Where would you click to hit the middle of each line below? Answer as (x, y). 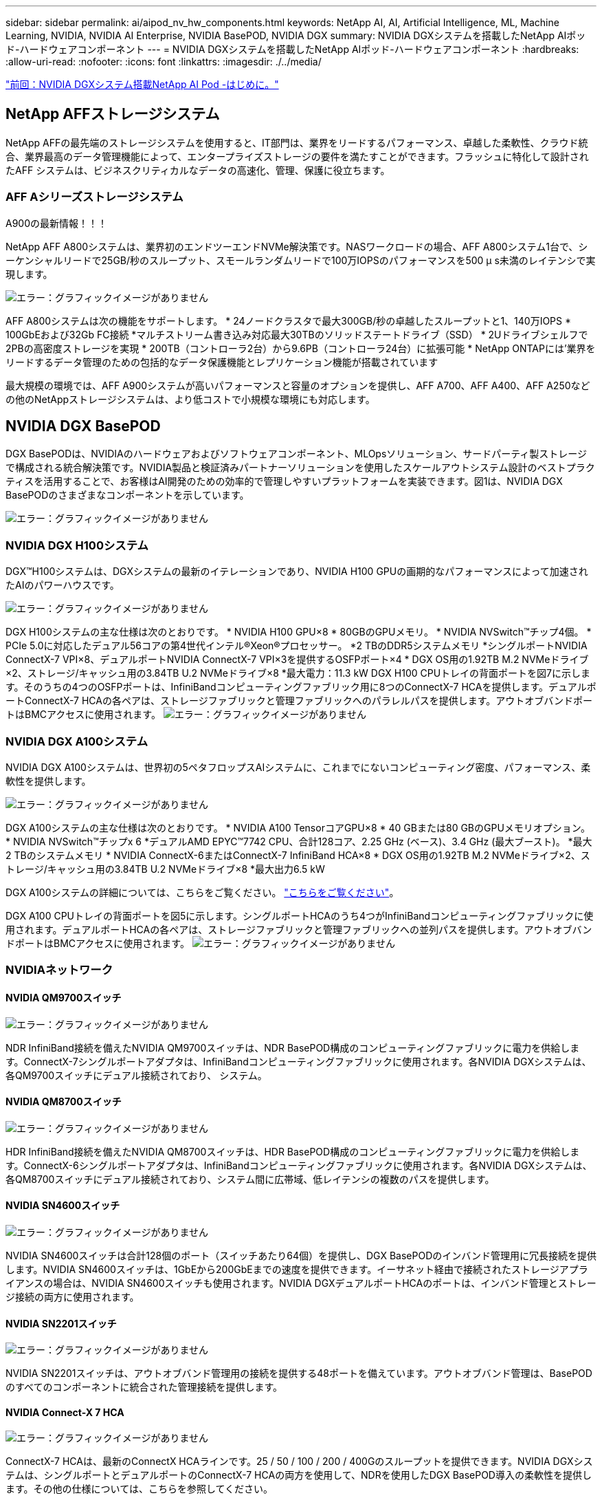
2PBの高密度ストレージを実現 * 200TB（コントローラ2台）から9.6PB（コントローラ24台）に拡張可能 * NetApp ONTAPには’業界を (301, 348)
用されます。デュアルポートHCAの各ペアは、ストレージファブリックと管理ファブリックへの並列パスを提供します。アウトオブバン (299, 929)
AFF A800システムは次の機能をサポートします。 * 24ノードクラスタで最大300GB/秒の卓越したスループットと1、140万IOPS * (289, 320)
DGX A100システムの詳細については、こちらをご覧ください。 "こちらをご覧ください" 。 (202, 892)
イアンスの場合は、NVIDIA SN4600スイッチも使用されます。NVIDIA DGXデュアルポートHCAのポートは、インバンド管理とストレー (301, 1283)
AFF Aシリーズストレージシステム (94, 197)
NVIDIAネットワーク (59, 970)
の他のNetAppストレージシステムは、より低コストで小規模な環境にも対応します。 (190, 399)
